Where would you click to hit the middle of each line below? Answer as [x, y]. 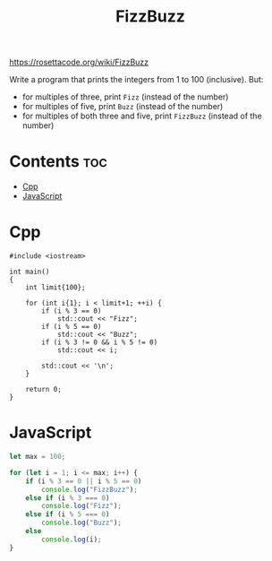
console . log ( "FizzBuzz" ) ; [90, 489]
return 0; [44, 390]
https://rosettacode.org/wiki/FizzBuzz [79, 62]
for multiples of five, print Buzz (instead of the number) [123, 107]
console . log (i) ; [72, 539]
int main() [30, 272]
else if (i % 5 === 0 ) [68, 514]
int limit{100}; [56, 288]
